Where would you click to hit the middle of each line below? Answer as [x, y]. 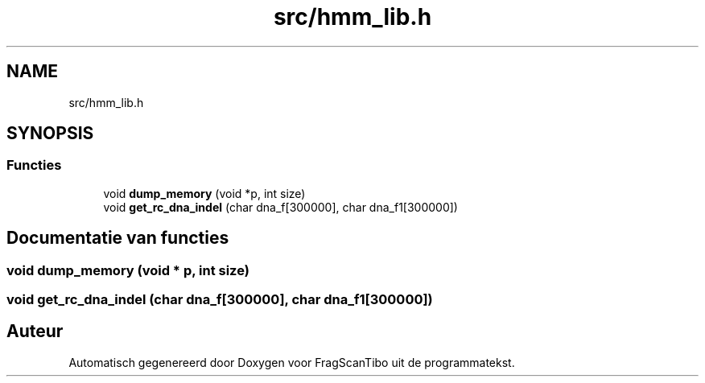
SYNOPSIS [50, 134]
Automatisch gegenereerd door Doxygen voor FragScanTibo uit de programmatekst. [292, 362]
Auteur [35, 332]
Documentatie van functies [118, 238]
